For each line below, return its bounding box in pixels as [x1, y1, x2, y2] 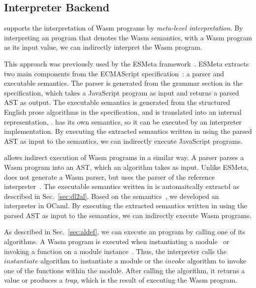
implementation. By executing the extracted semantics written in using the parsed [4, 126, 252, 136]
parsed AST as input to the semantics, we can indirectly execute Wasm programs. [4, 210, 252, 220]
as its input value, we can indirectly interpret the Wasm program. [4, 42, 202, 52]
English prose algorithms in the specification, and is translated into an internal [4, 106, 242, 117]
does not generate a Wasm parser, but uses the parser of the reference [4, 171, 215, 182]
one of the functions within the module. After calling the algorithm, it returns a [4, 265, 245, 275]
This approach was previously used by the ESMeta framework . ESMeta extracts [4, 58, 249, 68]
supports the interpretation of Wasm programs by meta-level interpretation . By [4, 23, 243, 33]
